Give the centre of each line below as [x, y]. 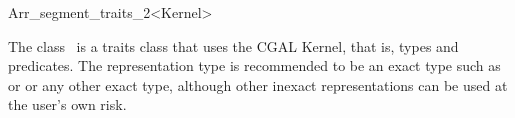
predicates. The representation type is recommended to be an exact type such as [254, 65]
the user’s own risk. [67, 104]
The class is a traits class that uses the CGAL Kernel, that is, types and [233, 45]
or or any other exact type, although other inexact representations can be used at [258, 84]
